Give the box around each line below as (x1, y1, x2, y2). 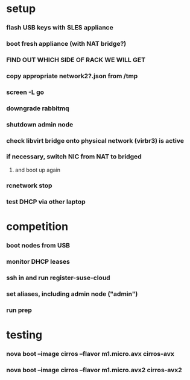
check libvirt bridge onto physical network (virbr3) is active (6, 136, 184, 145)
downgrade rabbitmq (6, 104, 69, 113)
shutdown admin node (6, 120, 74, 128)
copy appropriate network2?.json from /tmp (6, 72, 138, 80)
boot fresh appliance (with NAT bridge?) (6, 40, 127, 48)
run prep (6, 306, 32, 314)
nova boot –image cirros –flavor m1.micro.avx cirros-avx (6, 349, 175, 358)
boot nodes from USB (6, 241, 71, 249)
